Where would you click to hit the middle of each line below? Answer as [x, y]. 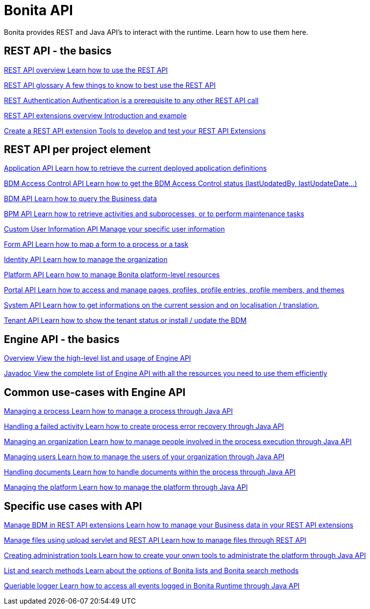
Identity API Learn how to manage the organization [86, 260]
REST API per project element [77, 150]
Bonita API [38, 10]
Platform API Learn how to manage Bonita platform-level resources [112, 275]
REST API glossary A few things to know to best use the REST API [110, 85]
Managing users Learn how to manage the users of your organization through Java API [144, 457]
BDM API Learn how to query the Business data [81, 199]
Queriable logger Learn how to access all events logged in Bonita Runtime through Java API [152, 585]
